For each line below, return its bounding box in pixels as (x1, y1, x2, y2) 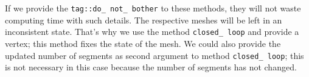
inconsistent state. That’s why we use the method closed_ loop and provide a (5, 25, 299, 38)
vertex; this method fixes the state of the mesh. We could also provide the (5, 37, 281, 49)
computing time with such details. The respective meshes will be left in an (5, 13, 282, 26)
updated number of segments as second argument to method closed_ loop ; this (5, 49, 304, 61)
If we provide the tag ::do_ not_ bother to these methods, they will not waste (5, 2, 301, 14)
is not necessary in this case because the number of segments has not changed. (5, 61, 297, 73)
